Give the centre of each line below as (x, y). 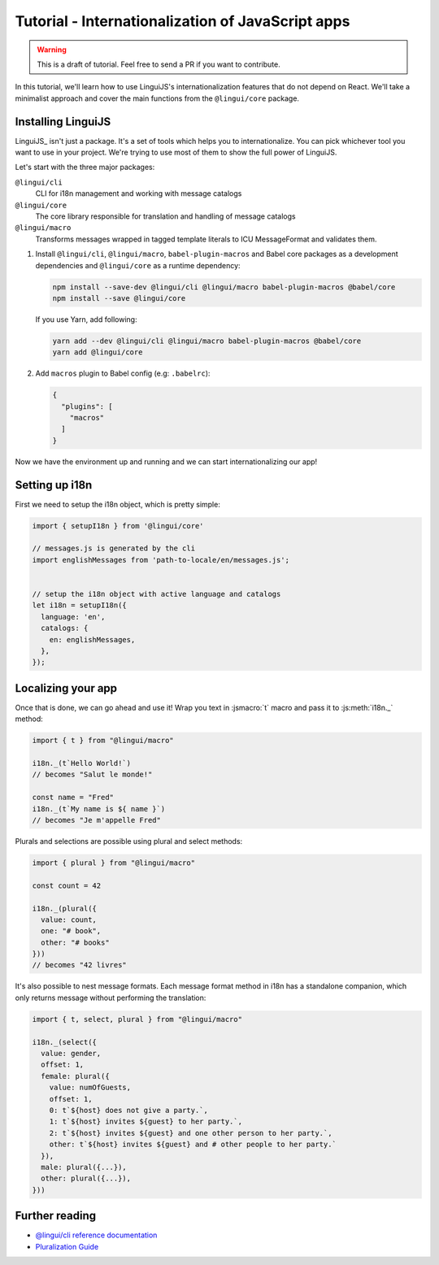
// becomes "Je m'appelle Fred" (97, 820)
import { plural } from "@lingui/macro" (113, 863)
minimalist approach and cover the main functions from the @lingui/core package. (157, 98)
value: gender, (71, 1053)
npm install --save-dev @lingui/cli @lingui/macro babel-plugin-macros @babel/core (224, 287)
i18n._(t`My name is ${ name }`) (99, 809)
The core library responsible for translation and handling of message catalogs (165, 216)
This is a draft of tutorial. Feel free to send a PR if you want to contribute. (159, 64)
